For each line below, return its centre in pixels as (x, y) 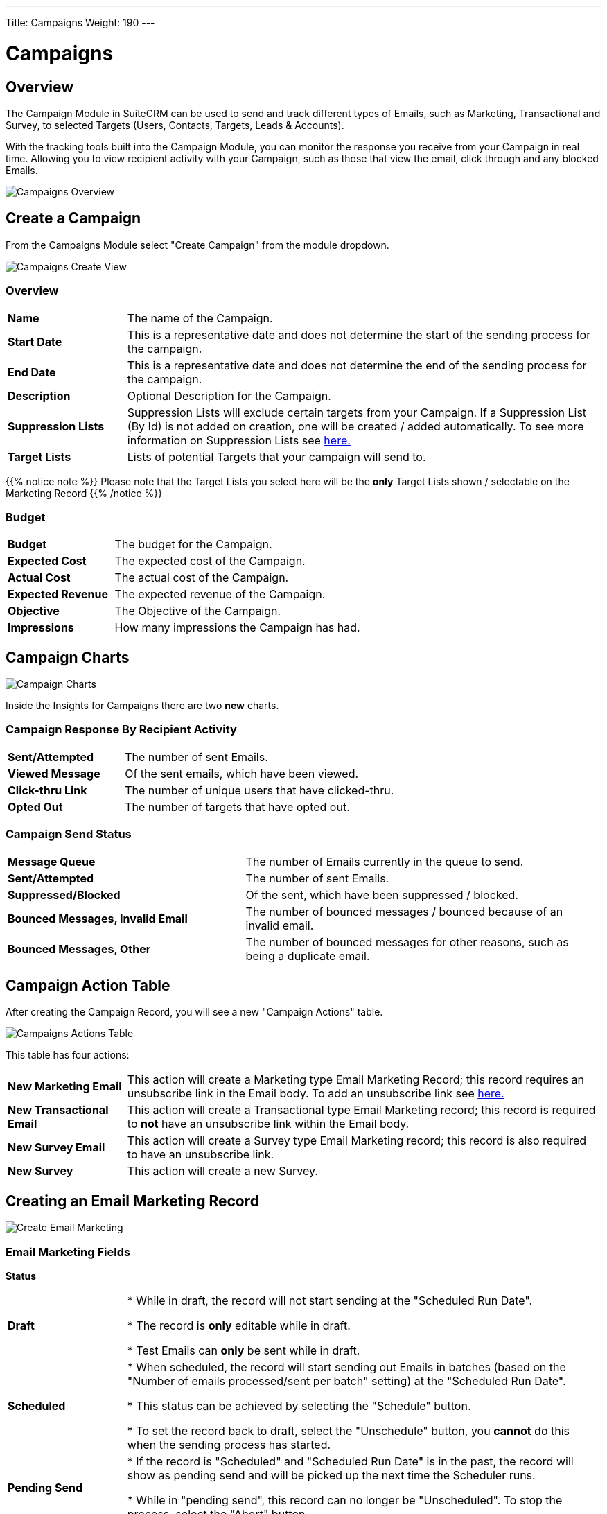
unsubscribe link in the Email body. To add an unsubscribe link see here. (316, 1094)
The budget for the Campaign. (193, 545)
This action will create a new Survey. (222, 1171)
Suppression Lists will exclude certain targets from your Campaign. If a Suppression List (357, 412)
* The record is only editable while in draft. (239, 1326)
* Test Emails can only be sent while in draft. (244, 1351)
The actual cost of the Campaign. (202, 578)
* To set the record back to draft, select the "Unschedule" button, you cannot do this (349, 1431)
